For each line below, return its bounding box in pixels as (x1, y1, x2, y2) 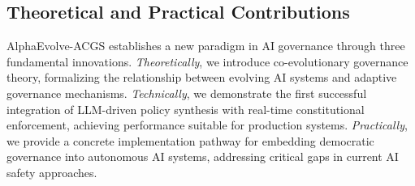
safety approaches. (6, 163, 97, 180)
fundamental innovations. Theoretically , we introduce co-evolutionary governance (6, 53, 409, 70)
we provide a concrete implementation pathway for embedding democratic (6, 132, 374, 149)
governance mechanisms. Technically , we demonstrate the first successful (6, 84, 367, 101)
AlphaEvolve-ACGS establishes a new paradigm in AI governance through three (6, 37, 405, 54)
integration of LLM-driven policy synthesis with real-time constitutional (6, 100, 365, 117)
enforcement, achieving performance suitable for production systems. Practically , (6, 116, 408, 133)
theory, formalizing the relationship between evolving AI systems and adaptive (6, 69, 397, 86)
